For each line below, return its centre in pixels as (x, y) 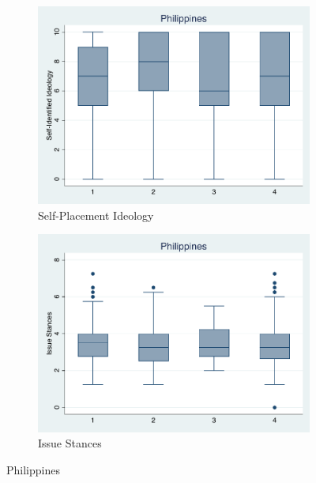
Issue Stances (70, 443)
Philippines (33, 469)
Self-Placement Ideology (96, 215)
